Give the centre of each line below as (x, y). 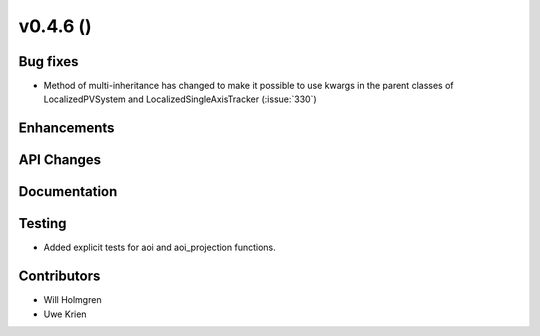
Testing (42, 223)
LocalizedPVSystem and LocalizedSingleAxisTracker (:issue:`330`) (180, 99)
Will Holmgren (72, 300)
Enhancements (66, 128)
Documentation (68, 191)
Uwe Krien (65, 314)
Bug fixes (48, 61)
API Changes (60, 160)
